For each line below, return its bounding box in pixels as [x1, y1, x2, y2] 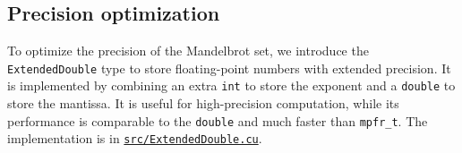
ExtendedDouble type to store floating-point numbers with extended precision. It [7, 58, 451, 77]
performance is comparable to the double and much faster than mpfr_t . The [7, 111, 428, 130]
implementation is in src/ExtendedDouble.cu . [7, 129, 262, 148]
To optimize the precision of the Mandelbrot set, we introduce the [7, 41, 369, 60]
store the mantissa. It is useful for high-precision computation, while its [7, 94, 399, 113]
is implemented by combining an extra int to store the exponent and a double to [7, 76, 456, 95]
